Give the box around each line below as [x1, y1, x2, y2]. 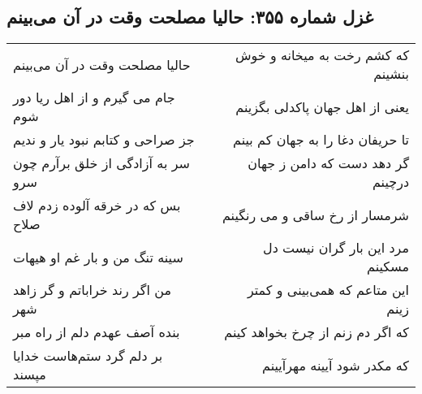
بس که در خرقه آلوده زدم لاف [13, 196, 181, 215]
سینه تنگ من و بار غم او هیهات [13, 247, 183, 266]
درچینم [372, 172, 409, 192]
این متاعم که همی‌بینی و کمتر [247, 280, 409, 300]
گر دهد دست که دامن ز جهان [248, 154, 409, 173]
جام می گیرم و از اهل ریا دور [13, 88, 175, 107]
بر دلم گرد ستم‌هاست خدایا [13, 346, 163, 366]
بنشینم [373, 64, 409, 84]
